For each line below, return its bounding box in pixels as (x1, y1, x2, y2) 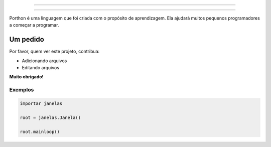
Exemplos (9, 86, 34, 93)
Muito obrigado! (9, 74, 44, 80)
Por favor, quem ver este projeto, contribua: (9, 48, 100, 55)
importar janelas (20, 101, 63, 106)
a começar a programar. (9, 22, 59, 28)
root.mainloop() (20, 128, 60, 134)
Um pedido (9, 35, 45, 44)
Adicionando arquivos (22, 58, 67, 64)
